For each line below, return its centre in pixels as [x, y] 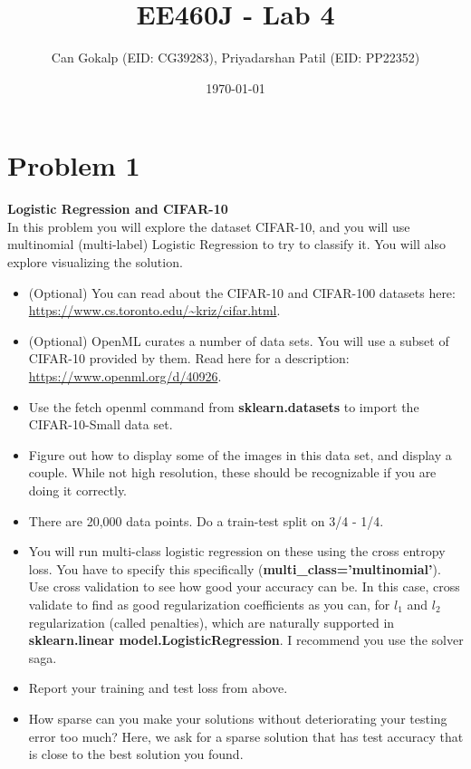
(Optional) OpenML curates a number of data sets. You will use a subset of [239, 340]
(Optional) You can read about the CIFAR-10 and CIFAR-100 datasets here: [242, 292]
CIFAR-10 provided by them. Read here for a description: [189, 358]
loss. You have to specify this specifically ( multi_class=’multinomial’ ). [235, 568]
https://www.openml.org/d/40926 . [125, 376]
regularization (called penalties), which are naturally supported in [211, 622]
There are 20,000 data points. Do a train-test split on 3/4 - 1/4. [206, 520]
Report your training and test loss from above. [158, 688]
